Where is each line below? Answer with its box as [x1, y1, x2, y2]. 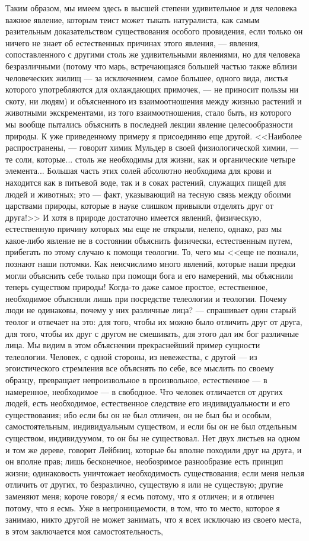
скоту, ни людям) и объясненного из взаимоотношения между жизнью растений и [5, 94, 302, 107]
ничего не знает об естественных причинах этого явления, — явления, [5, 36, 260, 49]
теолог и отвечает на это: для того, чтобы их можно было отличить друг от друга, [5, 316, 302, 328]
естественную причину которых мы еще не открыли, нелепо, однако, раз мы [5, 222, 282, 235]
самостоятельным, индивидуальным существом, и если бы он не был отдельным [5, 420, 297, 432]
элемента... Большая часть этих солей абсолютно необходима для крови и [5, 164, 272, 177]
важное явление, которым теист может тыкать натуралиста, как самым [5, 13, 260, 26]
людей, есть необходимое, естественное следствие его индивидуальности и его [5, 397, 290, 409]
